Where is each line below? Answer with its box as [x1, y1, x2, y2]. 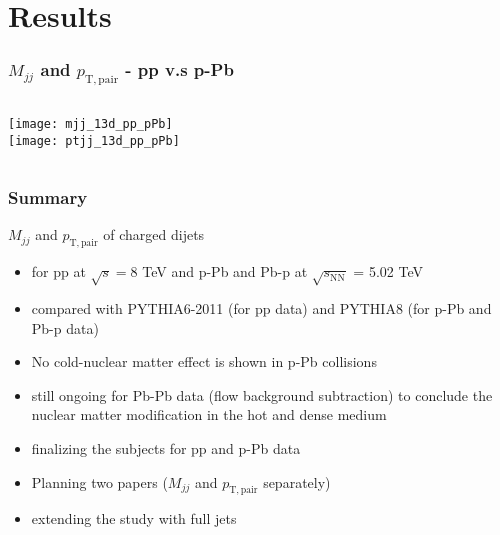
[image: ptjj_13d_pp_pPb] [8, 133, 180, 148]
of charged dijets [103, 224, 205, 245]
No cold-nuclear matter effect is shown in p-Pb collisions [31, 351, 377, 372]
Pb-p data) [31, 317, 99, 338]
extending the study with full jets [31, 508, 237, 529]
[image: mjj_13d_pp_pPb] [8, 116, 173, 131]
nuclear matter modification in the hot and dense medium [31, 404, 387, 425]
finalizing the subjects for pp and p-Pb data [31, 438, 301, 458]
